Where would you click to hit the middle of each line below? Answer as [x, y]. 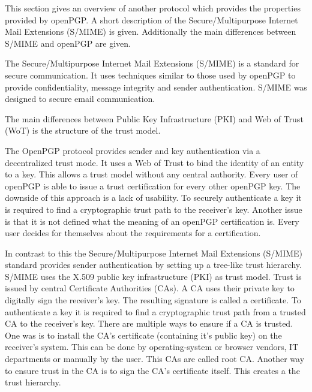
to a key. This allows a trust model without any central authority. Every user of [151, 174]
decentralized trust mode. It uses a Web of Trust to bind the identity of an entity [154, 162]
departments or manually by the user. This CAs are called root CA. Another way [155, 359]
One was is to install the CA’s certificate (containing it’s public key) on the [143, 335]
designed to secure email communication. [80, 99]
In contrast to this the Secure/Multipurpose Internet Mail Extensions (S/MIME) [154, 253]
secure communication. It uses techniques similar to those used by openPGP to [150, 75]
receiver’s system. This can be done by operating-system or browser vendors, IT [152, 347]
